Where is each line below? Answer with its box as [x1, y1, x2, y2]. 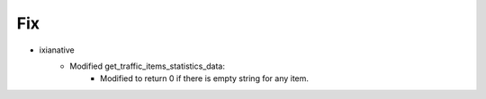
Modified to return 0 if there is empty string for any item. [100, 73, 310, 84]
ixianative [39, 45, 76, 55]
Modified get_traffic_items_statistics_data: [69, 61, 225, 71]
